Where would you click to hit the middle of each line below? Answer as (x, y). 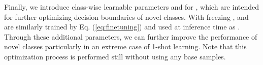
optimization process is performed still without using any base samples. (115, 56)
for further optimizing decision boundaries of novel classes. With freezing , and (126, 17)
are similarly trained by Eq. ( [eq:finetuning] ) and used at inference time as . (122, 27)
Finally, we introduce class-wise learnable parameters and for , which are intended (132, 7)
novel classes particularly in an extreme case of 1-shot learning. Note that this (125, 46)
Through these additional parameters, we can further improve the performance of (131, 36)
